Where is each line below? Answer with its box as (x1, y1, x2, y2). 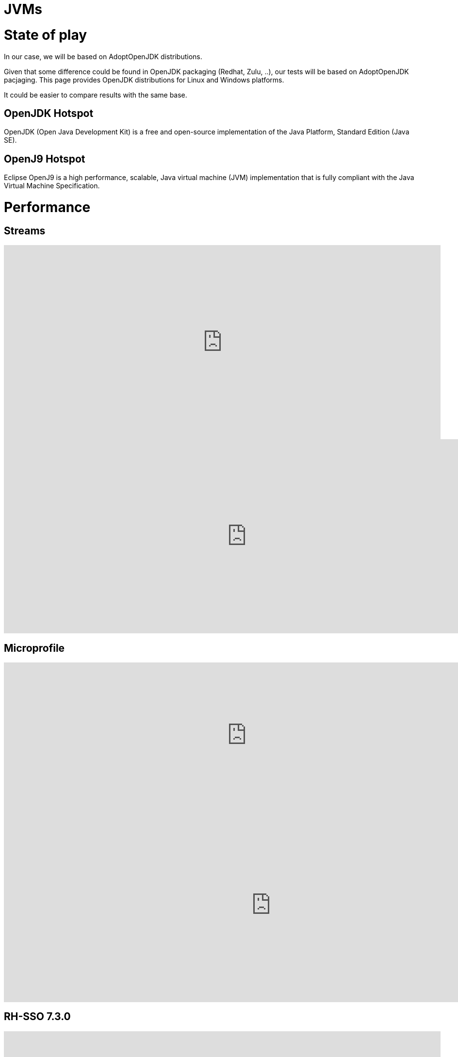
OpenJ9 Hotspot (4, 152, 85, 165)
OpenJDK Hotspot (4, 107, 94, 119)
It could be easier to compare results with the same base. (4, 90, 187, 99)
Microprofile (4, 642, 65, 654)
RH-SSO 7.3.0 (4, 1010, 71, 1023)
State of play (4, 26, 87, 43)
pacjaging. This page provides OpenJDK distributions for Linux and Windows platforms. (4, 75, 284, 84)
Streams (4, 224, 46, 237)
